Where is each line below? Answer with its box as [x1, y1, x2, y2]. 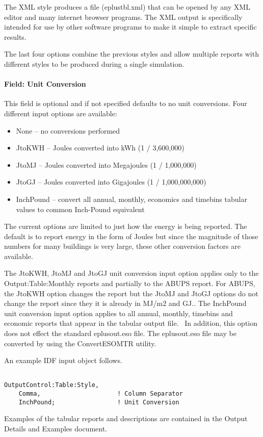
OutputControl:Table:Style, [4, 381, 99, 389]
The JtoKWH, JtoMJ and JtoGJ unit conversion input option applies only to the [4, 268, 259, 278]
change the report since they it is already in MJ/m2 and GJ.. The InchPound [4, 298, 247, 309]
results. [4, 31, 27, 42]
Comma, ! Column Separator [18, 390, 183, 398]
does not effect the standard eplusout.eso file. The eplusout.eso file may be [4, 328, 236, 339]
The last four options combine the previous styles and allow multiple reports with [4, 48, 259, 59]
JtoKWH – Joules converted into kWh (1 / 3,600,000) [16, 142, 185, 153]
